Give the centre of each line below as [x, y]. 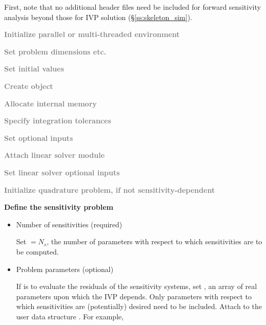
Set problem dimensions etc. [55, 51]
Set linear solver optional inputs [62, 172]
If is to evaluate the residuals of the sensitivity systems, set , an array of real [137, 286]
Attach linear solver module [55, 155]
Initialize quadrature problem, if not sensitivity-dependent [110, 189]
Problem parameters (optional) [65, 269]
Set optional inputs [39, 138]
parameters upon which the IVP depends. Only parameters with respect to [134, 296]
